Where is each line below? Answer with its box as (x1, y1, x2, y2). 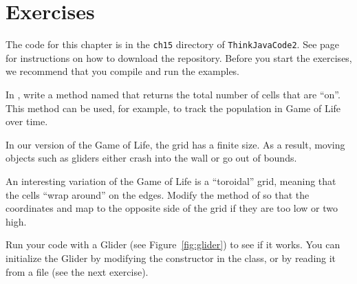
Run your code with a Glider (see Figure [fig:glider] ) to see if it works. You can (6, 237, 340, 252)
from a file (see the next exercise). (6, 264, 149, 278)
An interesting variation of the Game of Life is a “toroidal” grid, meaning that (6, 173, 336, 188)
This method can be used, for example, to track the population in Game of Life (6, 100, 341, 115)
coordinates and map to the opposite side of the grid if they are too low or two (6, 201, 338, 215)
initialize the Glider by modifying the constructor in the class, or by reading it (6, 250, 336, 265)
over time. (6, 114, 48, 129)
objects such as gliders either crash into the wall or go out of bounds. (6, 151, 297, 165)
